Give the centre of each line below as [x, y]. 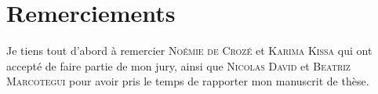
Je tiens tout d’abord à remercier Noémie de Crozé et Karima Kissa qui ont [189, 51]
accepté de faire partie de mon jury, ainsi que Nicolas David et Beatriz [178, 65]
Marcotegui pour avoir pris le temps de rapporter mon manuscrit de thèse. [188, 81]
